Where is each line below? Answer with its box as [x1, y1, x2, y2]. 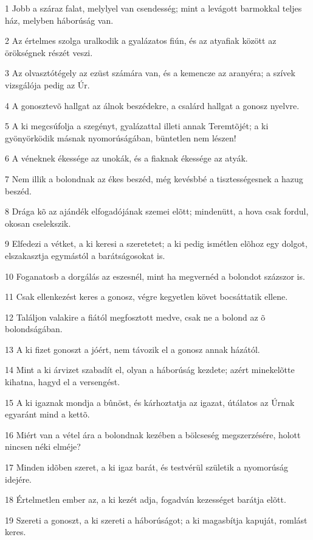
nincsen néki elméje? [5, 440, 81, 453]
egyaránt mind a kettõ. [5, 408, 90, 421]
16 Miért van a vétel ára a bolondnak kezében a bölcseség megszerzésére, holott [5, 428, 301, 441]
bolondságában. [5, 322, 63, 335]
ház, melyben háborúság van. [5, 13, 114, 26]
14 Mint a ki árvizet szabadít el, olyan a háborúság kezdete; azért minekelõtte [5, 363, 295, 376]
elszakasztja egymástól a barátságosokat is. [5, 249, 165, 261]
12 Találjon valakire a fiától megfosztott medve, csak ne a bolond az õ [5, 310, 266, 323]
